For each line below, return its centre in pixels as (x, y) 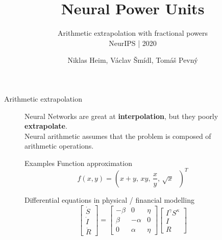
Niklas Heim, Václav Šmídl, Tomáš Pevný (133, 60)
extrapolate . (46, 126)
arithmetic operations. (59, 146)
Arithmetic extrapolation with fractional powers (133, 33)
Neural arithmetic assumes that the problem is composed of (118, 136)
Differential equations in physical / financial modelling (109, 199)
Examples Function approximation (78, 163)
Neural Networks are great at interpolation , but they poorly (121, 116)
